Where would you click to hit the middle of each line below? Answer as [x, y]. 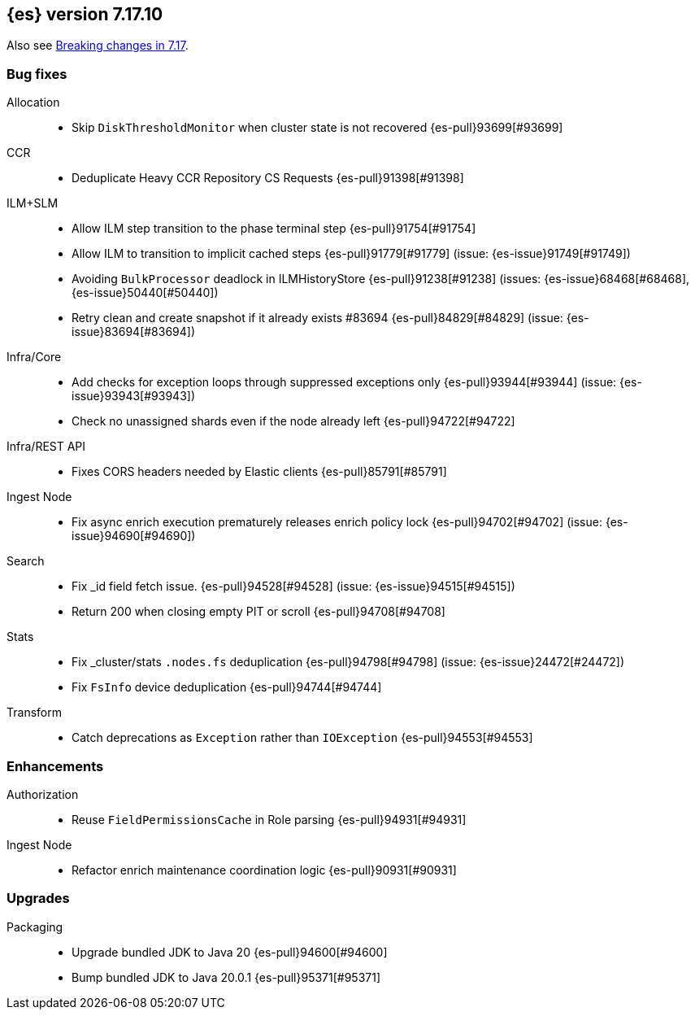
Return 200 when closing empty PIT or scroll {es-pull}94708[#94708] [258, 612]
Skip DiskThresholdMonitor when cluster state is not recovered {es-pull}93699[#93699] [317, 128]
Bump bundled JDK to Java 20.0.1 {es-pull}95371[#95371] [226, 977]
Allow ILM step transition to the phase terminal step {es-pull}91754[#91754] [274, 229]
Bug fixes [37, 74]
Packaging [35, 927]
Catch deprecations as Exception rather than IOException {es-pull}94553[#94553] [302, 738]
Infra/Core [34, 357]
